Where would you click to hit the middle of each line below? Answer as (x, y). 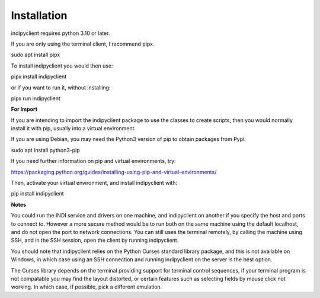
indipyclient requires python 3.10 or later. (60, 33)
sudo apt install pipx (36, 55)
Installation (39, 15)
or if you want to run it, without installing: (61, 87)
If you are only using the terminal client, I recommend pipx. (83, 44)
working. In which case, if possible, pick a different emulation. (87, 287)
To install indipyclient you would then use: (62, 66)
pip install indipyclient (38, 194)
